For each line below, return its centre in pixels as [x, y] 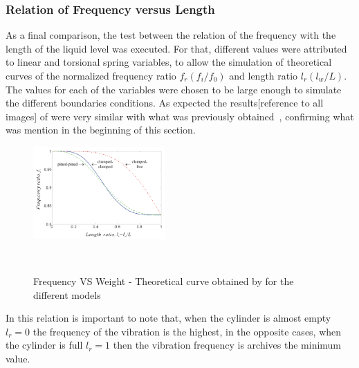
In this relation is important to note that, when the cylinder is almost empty [168, 318]
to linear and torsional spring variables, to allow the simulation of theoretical [169, 62]
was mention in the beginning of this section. [101, 130]
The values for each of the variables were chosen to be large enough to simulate [174, 89]
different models [67, 294]
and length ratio [264, 75]
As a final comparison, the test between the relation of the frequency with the [171, 35]
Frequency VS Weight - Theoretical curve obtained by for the [164, 281]
